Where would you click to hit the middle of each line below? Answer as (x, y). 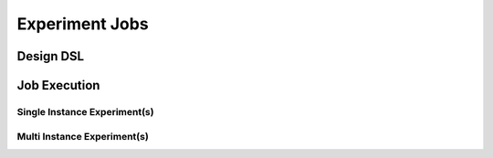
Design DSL (51, 56)
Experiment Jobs (83, 24)
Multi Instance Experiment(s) (83, 136)
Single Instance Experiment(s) (85, 111)
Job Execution (58, 85)
